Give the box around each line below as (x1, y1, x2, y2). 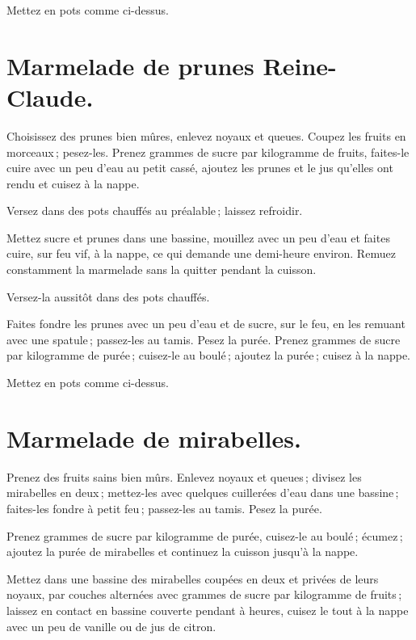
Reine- (263, 48, 337, 82)
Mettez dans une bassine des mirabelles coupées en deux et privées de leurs (6, 570, 379, 587)
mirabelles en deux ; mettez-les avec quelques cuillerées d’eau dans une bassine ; (6, 484, 399, 501)
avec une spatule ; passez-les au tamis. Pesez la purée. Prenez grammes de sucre (6, 331, 401, 347)
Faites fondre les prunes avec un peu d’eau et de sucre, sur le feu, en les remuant (6, 315, 405, 332)
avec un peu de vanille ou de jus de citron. (6, 617, 216, 634)
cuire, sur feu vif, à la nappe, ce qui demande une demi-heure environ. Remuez (6, 245, 396, 262)
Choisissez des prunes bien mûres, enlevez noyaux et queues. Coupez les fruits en (6, 127, 406, 144)
